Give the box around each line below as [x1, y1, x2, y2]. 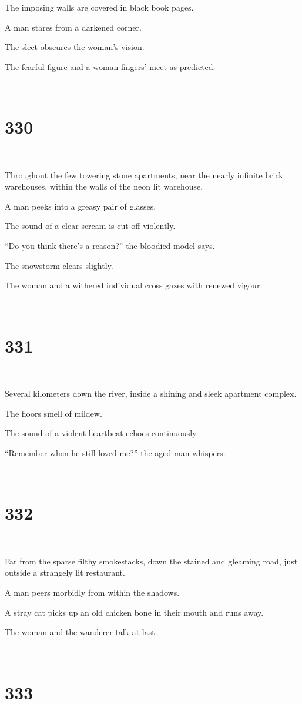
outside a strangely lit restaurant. [5, 566, 125, 579]
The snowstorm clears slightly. [5, 259, 113, 271]
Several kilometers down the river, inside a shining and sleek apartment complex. [5, 387, 297, 400]
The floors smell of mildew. [5, 407, 102, 419]
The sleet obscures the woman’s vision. [5, 41, 145, 53]
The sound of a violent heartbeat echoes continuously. [5, 427, 199, 439]
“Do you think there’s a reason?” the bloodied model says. [5, 240, 215, 252]
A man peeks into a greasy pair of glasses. [5, 200, 156, 212]
